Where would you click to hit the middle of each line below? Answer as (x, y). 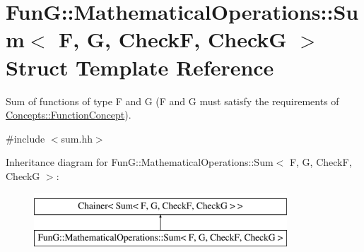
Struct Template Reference (140, 67)
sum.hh (77, 138)
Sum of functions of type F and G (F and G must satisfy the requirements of (172, 101)
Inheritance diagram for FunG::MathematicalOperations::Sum (140, 162)
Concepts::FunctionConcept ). (69, 115)
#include (25, 138)
